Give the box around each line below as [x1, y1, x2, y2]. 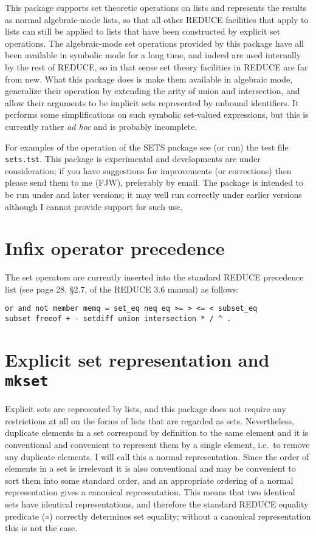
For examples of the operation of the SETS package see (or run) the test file [5, 140, 289, 153]
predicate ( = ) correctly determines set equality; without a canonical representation [5, 509, 311, 522]
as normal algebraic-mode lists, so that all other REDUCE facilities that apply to [5, 13, 309, 25]
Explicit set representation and [5, 347, 270, 371]
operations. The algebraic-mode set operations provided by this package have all [5, 36, 304, 49]
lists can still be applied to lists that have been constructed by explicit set [5, 25, 281, 38]
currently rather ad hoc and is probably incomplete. [5, 120, 197, 132]
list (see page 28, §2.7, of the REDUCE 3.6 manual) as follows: [5, 282, 239, 295]
